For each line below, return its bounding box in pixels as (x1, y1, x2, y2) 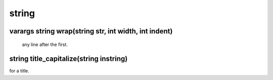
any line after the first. (22, 41, 68, 48)
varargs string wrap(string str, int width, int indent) (9, 27, 173, 35)
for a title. (9, 68, 30, 74)
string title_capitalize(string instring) (9, 55, 128, 63)
